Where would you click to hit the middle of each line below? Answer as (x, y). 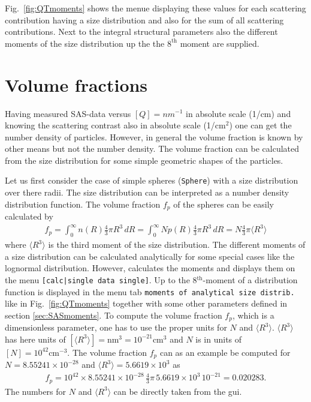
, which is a (253, 315)
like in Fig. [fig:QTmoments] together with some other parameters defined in (146, 303)
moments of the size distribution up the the (85, 43)
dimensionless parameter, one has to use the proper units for (116, 327)
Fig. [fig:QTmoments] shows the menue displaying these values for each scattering (155, 8)
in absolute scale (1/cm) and (238, 113)
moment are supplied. (220, 43)
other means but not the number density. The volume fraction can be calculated (152, 148)
